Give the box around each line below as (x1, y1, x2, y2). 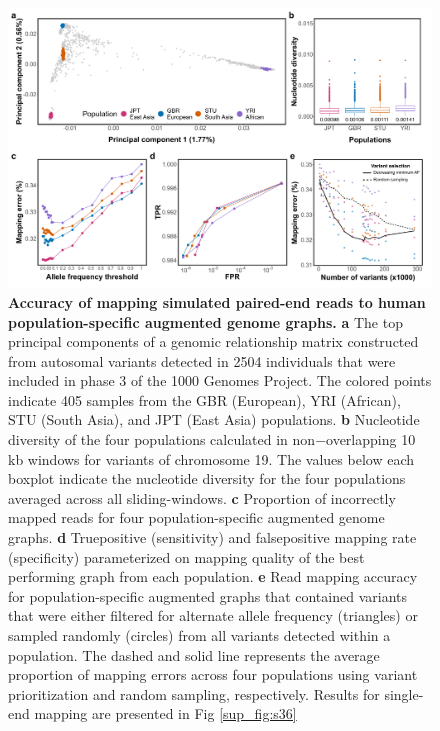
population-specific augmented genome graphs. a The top (8, 311, 403, 332)
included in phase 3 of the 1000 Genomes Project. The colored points (8, 370, 432, 391)
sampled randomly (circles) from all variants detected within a (8, 625, 391, 645)
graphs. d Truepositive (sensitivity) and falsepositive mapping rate (8, 527, 417, 548)
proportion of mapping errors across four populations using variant (8, 664, 418, 685)
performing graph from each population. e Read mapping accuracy (8, 566, 418, 587)
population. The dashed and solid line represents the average (8, 644, 380, 665)
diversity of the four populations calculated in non (8, 429, 316, 450)
